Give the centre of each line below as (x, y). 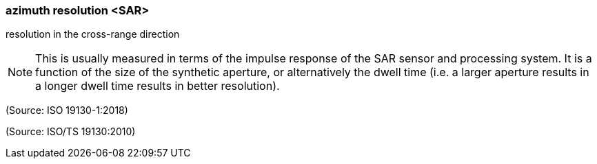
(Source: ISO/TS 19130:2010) (71, 132)
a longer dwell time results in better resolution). (158, 86)
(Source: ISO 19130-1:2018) (67, 110)
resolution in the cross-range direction (93, 34)
